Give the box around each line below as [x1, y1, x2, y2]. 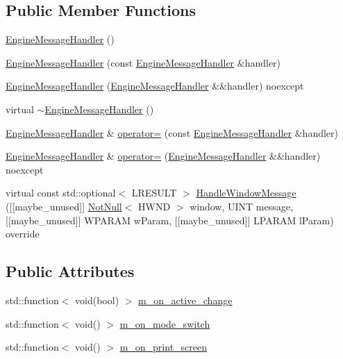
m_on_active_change [138, 292, 233, 307]
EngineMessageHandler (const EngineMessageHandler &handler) [6, 55, 281, 69]
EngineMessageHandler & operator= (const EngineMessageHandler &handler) [6, 125, 338, 140]
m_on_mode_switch [119, 316, 210, 331]
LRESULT [131, 185, 177, 200]
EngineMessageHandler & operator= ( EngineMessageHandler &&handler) [6, 149, 321, 163]
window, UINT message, [190, 199, 293, 213]
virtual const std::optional [6, 185, 116, 200]
